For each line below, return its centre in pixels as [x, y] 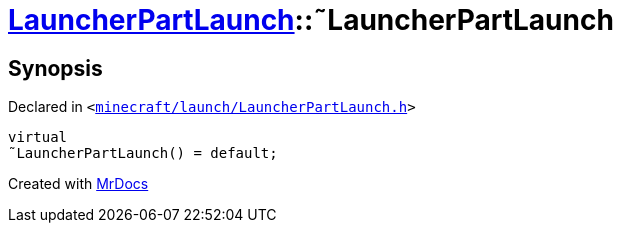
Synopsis [55, 68]
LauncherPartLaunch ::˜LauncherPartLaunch [311, 20]
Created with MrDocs [78, 184]
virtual [38, 137]
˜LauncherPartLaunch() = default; [143, 153]
